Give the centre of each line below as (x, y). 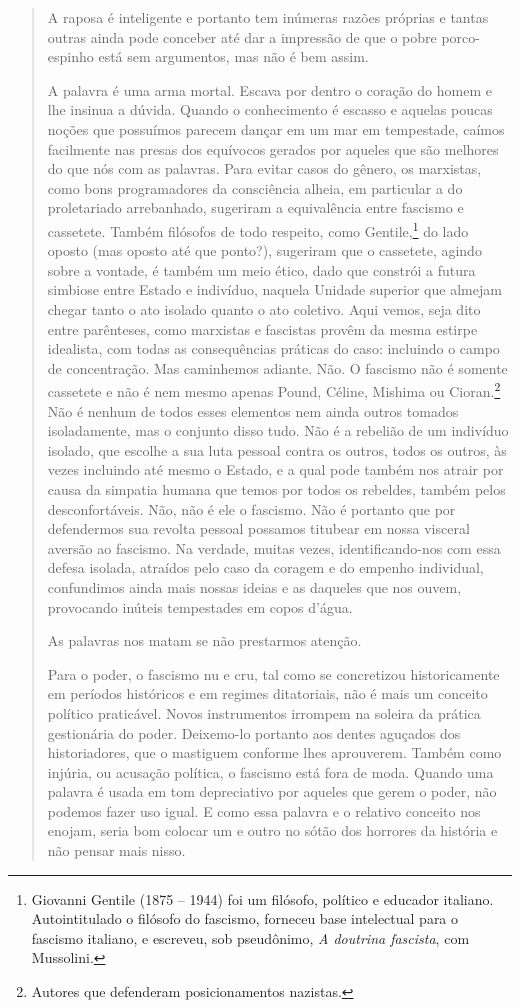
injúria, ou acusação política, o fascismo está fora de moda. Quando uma (270, 771)
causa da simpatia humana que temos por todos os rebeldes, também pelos (276, 488)
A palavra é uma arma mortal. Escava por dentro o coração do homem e (269, 89)
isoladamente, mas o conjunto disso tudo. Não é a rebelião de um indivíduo (278, 430)
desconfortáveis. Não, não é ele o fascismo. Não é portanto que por (251, 508)
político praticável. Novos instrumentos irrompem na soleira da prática (264, 712)
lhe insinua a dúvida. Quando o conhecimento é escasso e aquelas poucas (270, 109)
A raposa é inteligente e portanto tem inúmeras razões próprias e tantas (268, 17)
